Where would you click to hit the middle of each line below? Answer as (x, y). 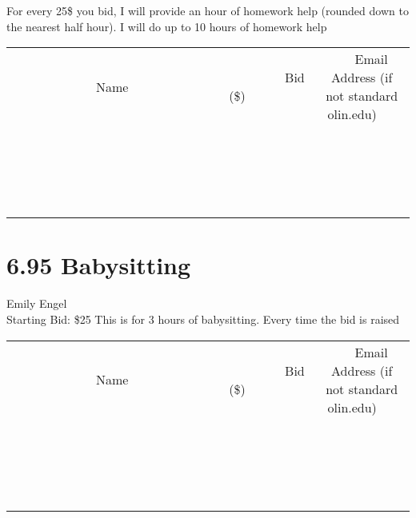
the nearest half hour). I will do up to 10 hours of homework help (167, 26)
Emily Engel (37, 303)
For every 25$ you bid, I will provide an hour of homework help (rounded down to (208, 10)
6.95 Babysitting (99, 265)
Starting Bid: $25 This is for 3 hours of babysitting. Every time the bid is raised (203, 319)
